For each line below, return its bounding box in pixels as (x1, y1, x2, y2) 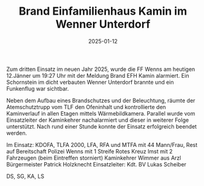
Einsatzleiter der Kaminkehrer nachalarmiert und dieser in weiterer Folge (6, 116, 189, 124)
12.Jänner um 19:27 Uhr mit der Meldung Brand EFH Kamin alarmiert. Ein (6, 72, 189, 79)
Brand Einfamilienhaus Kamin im (18, 4, 187, 18)
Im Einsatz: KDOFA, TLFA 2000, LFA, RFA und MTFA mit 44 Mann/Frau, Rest (6, 141, 198, 148)
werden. (6, 129, 28, 136)
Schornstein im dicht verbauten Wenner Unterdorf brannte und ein (6, 78, 175, 86)
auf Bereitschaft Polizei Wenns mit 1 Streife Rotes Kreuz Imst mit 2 (6, 147, 173, 155)
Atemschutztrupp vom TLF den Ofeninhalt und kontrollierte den (6, 103, 167, 111)
